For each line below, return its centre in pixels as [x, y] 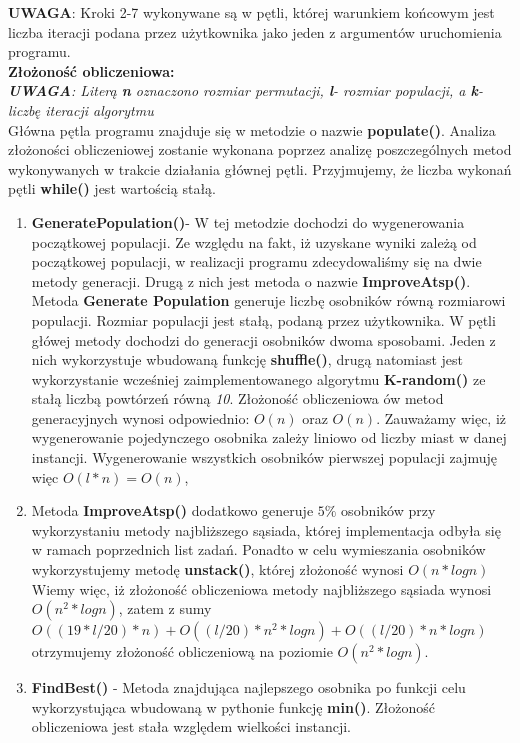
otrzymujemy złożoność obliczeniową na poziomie [182, 651]
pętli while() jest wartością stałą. [112, 188]
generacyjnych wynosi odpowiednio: [140, 417]
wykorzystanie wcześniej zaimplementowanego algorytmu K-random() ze [258, 378]
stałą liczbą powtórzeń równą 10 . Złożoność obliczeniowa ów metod [237, 398]
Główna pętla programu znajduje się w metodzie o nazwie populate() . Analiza [252, 129]
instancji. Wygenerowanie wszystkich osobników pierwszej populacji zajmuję [264, 457]
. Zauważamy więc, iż [441, 417]
